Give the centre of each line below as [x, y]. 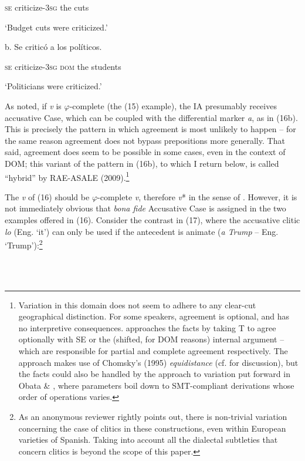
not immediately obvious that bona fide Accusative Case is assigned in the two [145, 208]
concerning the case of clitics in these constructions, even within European [152, 428]
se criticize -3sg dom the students [63, 66]
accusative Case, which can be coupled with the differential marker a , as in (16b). [151, 117]
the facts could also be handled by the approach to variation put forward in [154, 374]
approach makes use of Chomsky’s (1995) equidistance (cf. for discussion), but [158, 362]
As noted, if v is [33, 105]
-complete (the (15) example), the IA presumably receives [173, 105]
